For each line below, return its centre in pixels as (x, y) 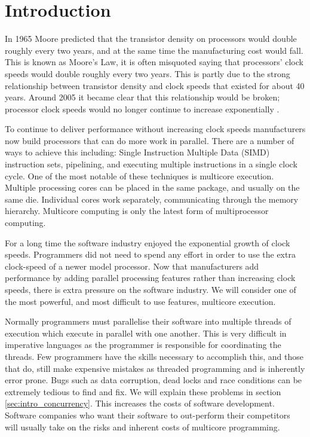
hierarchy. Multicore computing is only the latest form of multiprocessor (137, 211)
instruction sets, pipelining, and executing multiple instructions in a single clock (151, 164)
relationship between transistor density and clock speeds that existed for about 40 (155, 85)
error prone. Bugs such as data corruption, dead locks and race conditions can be (154, 380)
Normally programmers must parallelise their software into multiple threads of (148, 321)
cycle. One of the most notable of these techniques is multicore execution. (139, 175)
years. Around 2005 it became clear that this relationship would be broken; (142, 97)
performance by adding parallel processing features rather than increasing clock (150, 278)
